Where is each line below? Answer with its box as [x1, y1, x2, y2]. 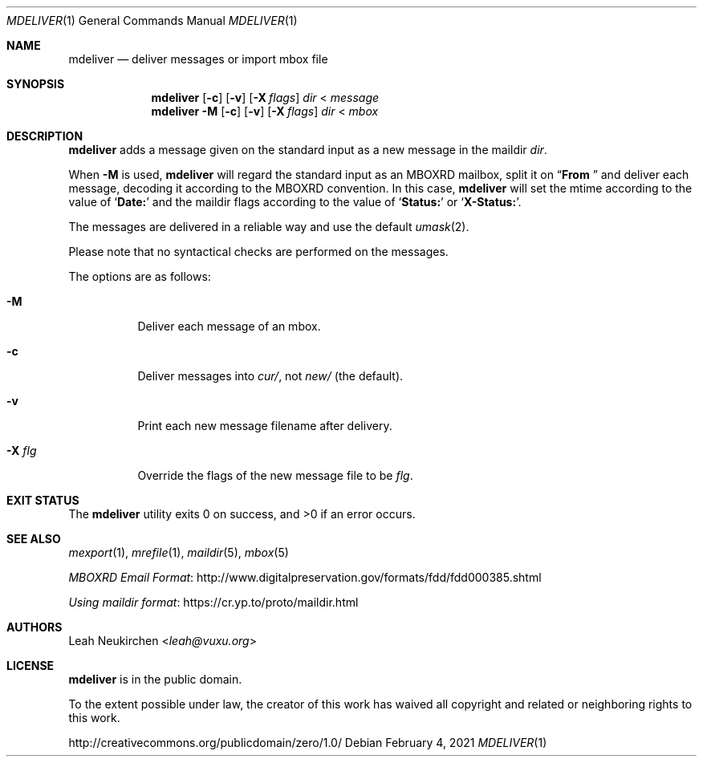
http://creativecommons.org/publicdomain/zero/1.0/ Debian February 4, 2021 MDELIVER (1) [68, 736, 547, 749]
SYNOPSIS [6, 77, 65, 91]
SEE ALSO [6, 532, 61, 546]
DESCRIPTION [6, 129, 83, 143]
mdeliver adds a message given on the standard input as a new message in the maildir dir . [68, 143, 547, 156]
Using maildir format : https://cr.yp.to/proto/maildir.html [68, 595, 359, 609]
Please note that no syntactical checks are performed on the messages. [68, 245, 449, 258]
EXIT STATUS [6, 493, 79, 507]
